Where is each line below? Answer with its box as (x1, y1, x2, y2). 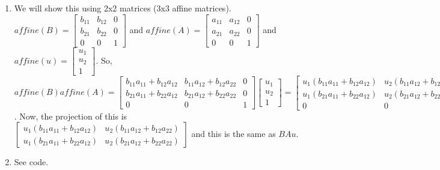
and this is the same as (191, 127, 276, 140)
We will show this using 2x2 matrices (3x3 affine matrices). (14, 2, 231, 14)
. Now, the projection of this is (14, 109, 127, 122)
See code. (14, 156, 49, 168)
